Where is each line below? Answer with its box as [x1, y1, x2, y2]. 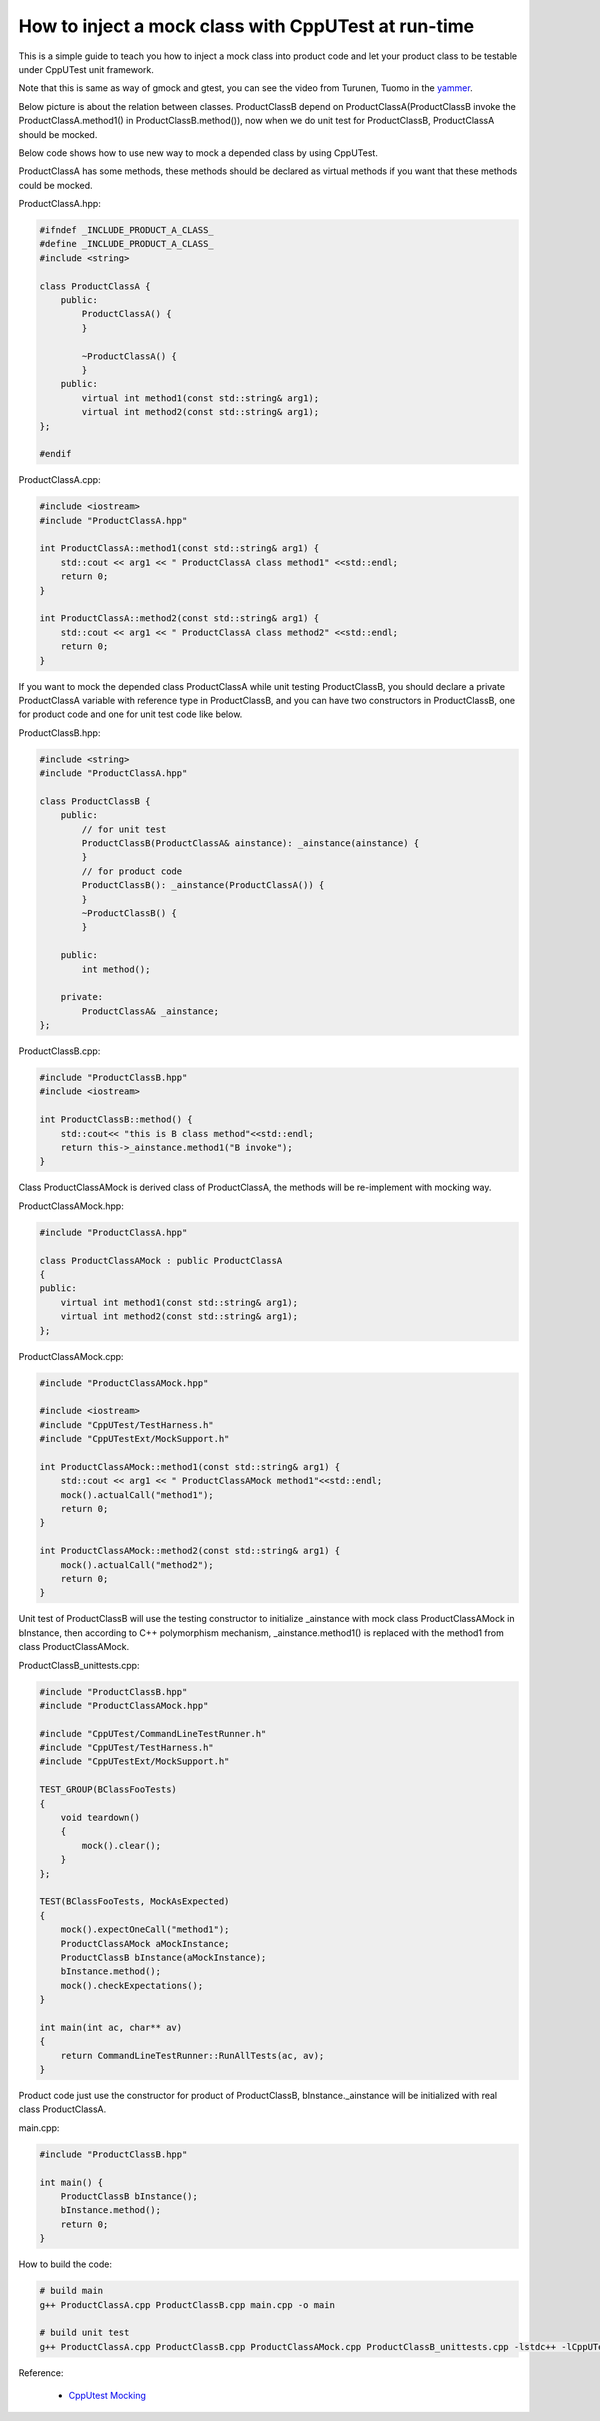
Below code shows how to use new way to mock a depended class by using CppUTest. [18, 146, 379, 159]
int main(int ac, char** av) [39, 2021, 183, 2033]
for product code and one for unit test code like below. [18, 708, 243, 720]
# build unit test [39, 2327, 130, 2339]
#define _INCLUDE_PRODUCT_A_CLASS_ [39, 238, 214, 250]
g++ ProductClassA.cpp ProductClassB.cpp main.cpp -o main [39, 2299, 335, 2310]
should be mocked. [18, 128, 98, 140]
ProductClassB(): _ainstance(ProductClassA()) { [81, 880, 325, 891]
